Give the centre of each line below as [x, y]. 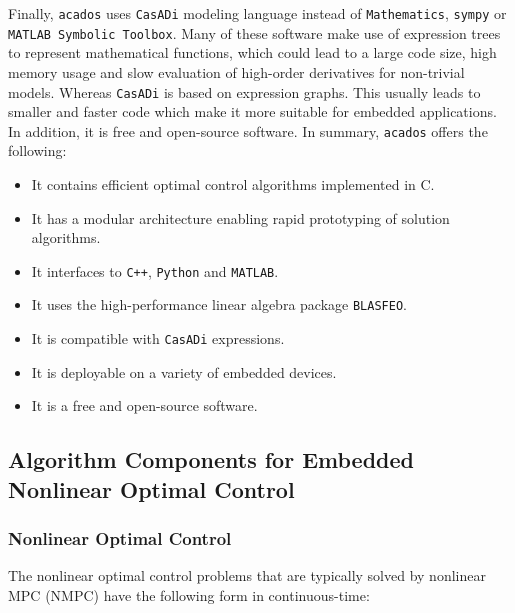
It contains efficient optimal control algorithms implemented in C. [233, 184]
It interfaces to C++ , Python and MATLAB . [155, 270]
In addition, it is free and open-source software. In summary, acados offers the [248, 130]
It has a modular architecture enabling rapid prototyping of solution [240, 217]
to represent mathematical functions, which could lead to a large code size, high [252, 52]
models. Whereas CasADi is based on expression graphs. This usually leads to [244, 91]
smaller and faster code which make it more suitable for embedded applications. [252, 111]
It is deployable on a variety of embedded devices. [184, 371]
